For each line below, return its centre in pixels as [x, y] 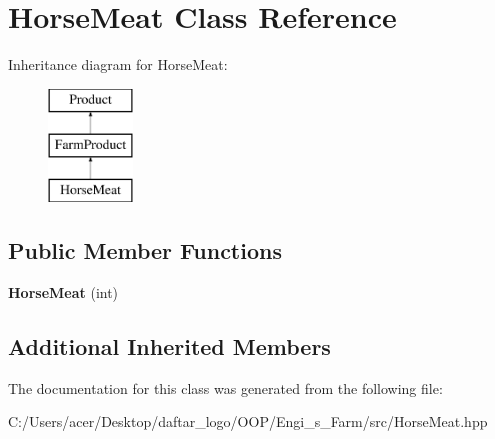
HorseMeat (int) [63, 291]
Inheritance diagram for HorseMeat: [118, 64]
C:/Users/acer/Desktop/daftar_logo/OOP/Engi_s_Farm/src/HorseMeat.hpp [248, 421]
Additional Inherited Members [169, 345]
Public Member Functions [145, 250]
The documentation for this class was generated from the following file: [225, 387]
